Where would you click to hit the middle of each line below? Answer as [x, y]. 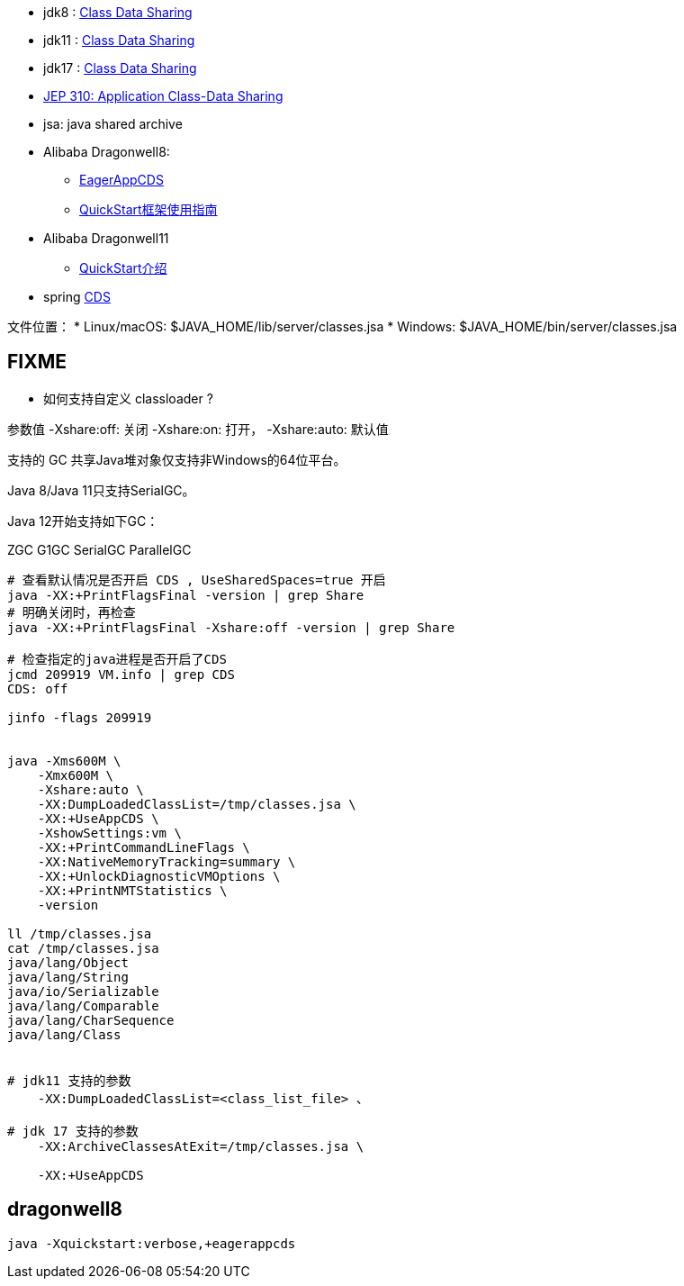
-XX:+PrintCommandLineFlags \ [144, 847]
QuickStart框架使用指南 [148, 209]
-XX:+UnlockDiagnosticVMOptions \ [159, 876]
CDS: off [38, 688]
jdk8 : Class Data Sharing [118, 12]
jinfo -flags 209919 [80, 717]
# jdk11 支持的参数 [69, 1080]
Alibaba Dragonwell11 [106, 238]
